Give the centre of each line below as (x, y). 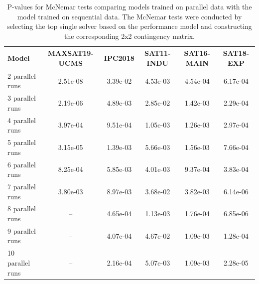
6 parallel (22, 164)
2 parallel (22, 75)
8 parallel (22, 209)
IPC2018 (119, 58)
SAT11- (158, 53)
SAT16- (197, 53)
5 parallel (22, 142)
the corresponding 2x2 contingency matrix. (129, 36)
